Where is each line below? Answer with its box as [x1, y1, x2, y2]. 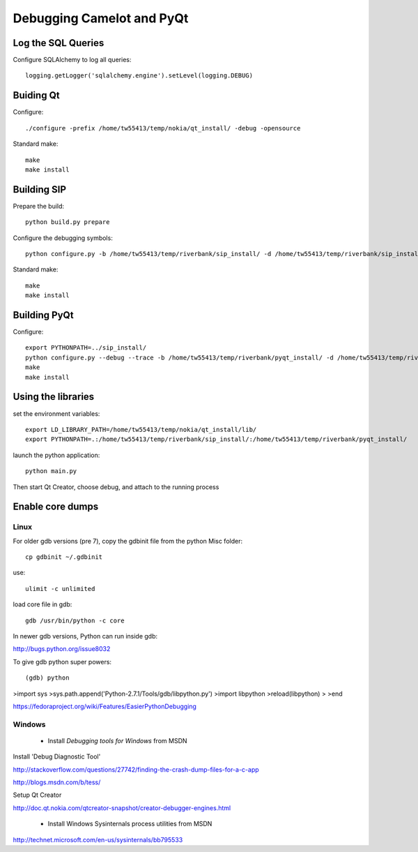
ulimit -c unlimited [25, 585, 95, 592]
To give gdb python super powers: [13, 657, 111, 666]
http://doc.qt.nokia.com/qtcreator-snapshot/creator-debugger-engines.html [13, 803, 231, 812]
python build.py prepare [25, 218, 110, 226]
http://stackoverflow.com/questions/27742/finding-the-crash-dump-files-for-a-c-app [13, 765, 259, 774]
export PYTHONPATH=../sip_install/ [25, 344, 147, 352]
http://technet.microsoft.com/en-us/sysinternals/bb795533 [13, 835, 183, 844]
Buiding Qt [13, 89, 60, 101]
